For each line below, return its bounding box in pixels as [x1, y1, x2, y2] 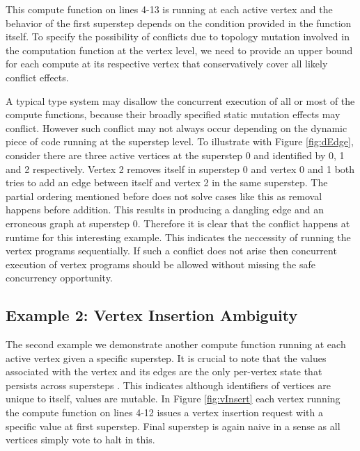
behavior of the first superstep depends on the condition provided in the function [6, 15, 352, 30]
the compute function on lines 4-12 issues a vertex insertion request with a [6, 405, 323, 420]
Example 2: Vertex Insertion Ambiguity [6, 304, 298, 326]
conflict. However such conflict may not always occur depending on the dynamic [6, 120, 347, 135]
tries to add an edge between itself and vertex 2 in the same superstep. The [6, 175, 328, 190]
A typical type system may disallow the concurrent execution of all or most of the [6, 93, 355, 108]
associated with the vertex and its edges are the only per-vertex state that [6, 364, 322, 379]
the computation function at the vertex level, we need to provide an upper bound [6, 42, 353, 57]
